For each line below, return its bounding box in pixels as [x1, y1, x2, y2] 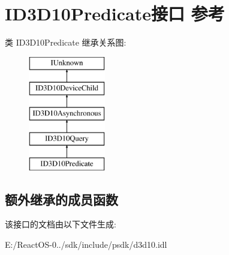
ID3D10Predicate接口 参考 [5, 1, 225, 26]
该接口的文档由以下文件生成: [5, 218, 116, 230]
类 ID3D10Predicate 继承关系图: [5, 36, 126, 49]
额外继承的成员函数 [5, 190, 118, 208]
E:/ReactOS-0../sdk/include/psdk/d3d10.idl [5, 238, 167, 251]
